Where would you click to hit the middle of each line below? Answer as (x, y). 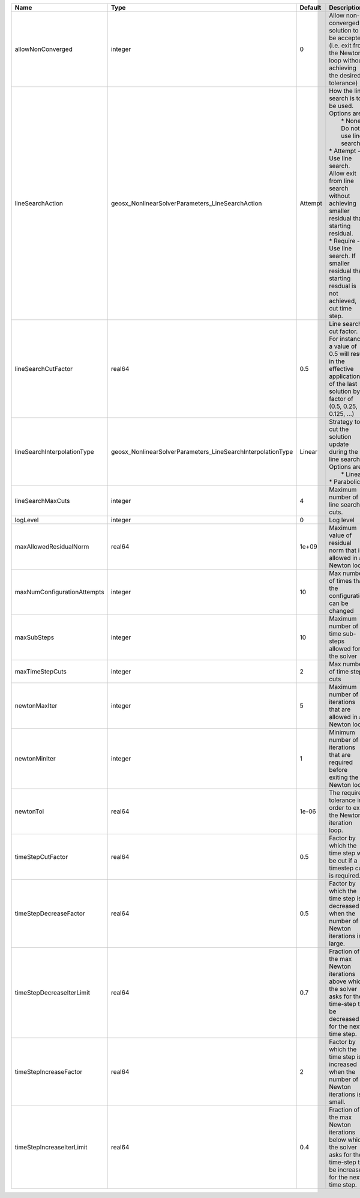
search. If (342, 256)
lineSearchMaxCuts (42, 501)
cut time (340, 308)
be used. (341, 106)
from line (341, 181)
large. (337, 944)
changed (341, 611)
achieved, (343, 301)
